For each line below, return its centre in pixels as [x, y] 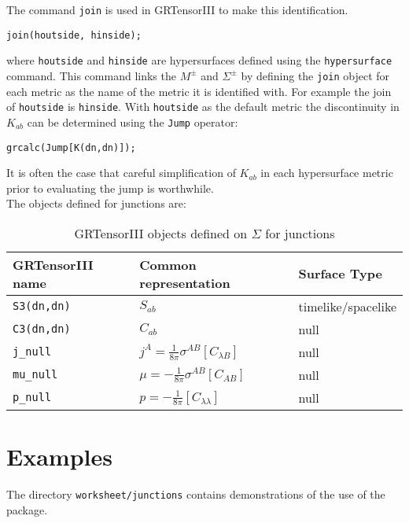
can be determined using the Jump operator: [133, 122]
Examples [59, 457]
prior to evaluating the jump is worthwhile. [110, 188]
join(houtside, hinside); [74, 35]
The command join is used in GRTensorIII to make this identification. [177, 9]
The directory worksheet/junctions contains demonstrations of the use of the [196, 494]
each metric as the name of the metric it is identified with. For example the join [199, 91]
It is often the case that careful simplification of [121, 173]
